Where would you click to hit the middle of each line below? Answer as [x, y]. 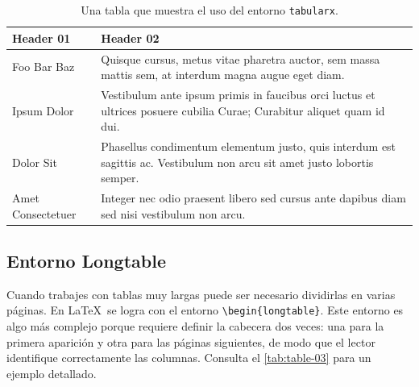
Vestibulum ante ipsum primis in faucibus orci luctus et [238, 94]
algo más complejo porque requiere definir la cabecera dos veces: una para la [195, 326]
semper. [120, 178]
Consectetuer [44, 213]
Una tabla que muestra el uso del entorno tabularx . [209, 10]
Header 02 [130, 37]
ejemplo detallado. [52, 373]
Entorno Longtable [86, 261]
